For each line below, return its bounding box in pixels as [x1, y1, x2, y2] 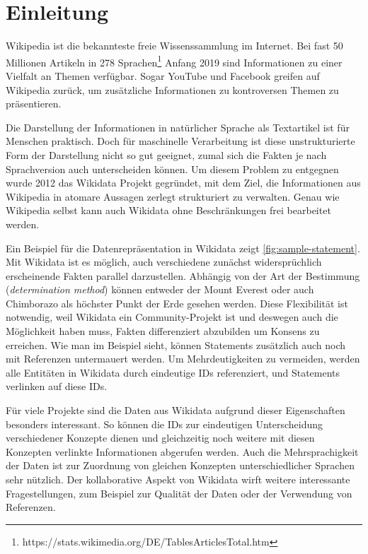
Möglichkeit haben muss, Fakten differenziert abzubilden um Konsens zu [6, 324, 320, 338]
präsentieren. [6, 96, 62, 111]
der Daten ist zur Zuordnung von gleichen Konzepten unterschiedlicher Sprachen [6, 458, 355, 473]
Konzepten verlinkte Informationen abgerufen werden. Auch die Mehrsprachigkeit [6, 444, 359, 459]
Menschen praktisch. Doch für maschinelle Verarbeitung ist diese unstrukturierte [6, 134, 355, 148]
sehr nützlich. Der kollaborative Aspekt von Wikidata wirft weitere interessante [6, 472, 350, 486]
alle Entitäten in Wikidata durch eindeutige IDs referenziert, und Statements [6, 365, 340, 379]
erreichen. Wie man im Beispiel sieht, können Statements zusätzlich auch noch [6, 337, 346, 352]
